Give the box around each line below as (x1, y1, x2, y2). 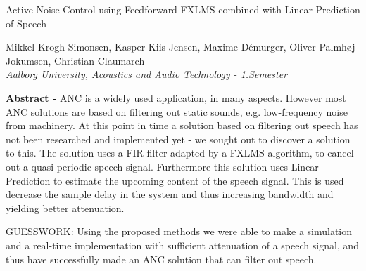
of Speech (6, 15, 46, 30)
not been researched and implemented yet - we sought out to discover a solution (6, 131, 351, 146)
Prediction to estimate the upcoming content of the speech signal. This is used (6, 173, 344, 187)
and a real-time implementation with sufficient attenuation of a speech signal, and (6, 237, 359, 252)
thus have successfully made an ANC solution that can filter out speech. (6, 251, 317, 266)
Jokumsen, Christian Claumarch (6, 53, 145, 67)
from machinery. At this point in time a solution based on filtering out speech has (6, 118, 358, 133)
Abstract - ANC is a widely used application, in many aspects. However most (6, 90, 346, 105)
